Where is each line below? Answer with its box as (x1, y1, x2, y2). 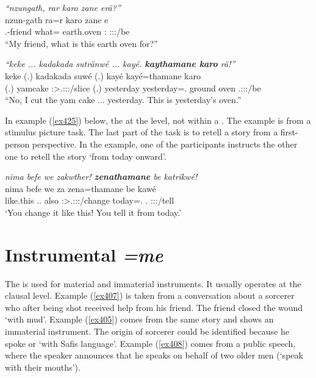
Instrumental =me (5, 241, 163, 267)
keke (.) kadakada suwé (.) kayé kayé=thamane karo (5, 69, 201, 82)
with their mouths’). (5, 360, 81, 373)
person (5, 137, 30, 150)
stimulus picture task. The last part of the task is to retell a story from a (5, 126, 278, 138)
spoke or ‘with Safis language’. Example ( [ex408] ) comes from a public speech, (5, 337, 296, 349)
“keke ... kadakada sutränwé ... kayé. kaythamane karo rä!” (5, 57, 235, 70)
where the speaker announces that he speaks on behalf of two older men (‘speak (5, 349, 303, 362)
